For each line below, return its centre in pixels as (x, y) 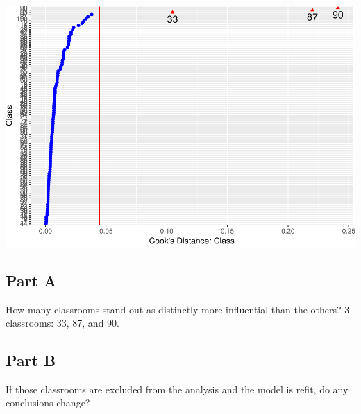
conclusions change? (48, 403)
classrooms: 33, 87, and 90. (62, 323)
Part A (31, 280)
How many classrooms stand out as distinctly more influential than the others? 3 (178, 309)
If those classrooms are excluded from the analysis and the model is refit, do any (177, 389)
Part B (31, 360)
